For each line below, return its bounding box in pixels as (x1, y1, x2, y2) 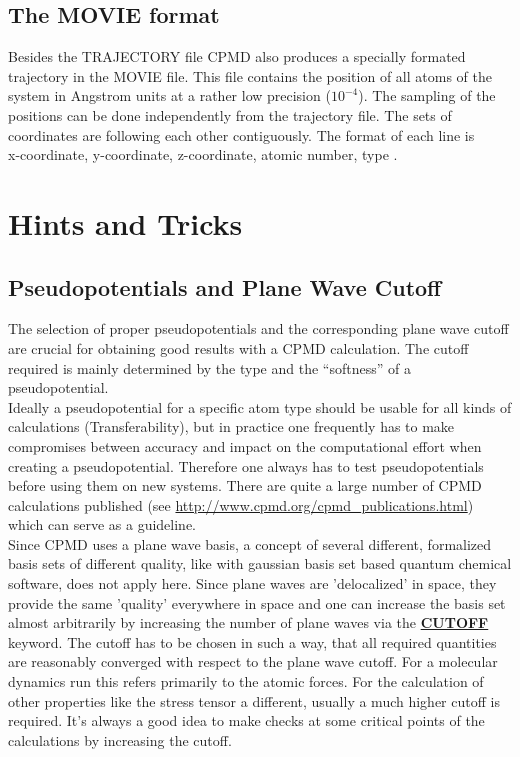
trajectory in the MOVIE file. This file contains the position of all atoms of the (8, 65, 492, 86)
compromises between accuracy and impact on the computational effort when (8, 435, 482, 456)
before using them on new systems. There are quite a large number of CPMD (8, 475, 482, 496)
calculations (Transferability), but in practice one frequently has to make (8, 416, 455, 437)
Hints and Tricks (8, 202, 243, 243)
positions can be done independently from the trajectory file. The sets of (8, 104, 452, 125)
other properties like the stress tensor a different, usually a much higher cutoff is (8, 690, 500, 711)
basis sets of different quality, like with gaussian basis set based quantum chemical (8, 553, 512, 574)
